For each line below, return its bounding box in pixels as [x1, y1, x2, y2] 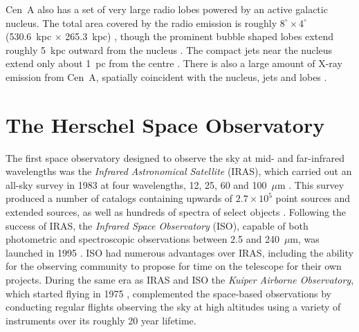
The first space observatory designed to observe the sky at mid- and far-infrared [6, 150, 344, 165]
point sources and [275, 191, 351, 205]
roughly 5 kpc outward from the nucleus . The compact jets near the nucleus [6, 42, 333, 57]
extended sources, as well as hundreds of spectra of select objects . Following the [6, 205, 347, 219]
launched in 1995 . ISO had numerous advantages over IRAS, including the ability [6, 245, 353, 259]
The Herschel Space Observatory [6, 110, 325, 138]
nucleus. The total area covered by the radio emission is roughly [6, 15, 277, 30]
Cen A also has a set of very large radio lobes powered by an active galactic [6, 2, 328, 16]
